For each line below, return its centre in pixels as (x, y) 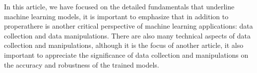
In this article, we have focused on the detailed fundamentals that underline (119, 6)
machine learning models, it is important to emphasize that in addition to (116, 16)
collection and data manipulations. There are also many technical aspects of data (127, 35)
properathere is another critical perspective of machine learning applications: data (128, 26)
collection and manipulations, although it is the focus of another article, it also (124, 45)
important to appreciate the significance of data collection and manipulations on (126, 55)
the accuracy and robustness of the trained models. (82, 64)
